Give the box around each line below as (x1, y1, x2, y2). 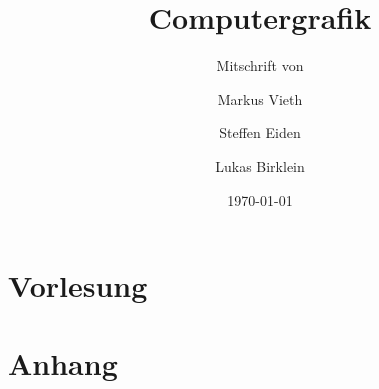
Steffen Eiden (219, 122, 301, 143)
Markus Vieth (217, 88, 303, 109)
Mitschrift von (216, 55, 304, 76)
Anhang (8, 343, 118, 384)
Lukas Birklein (215, 155, 305, 176)
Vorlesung (8, 265, 148, 306)
